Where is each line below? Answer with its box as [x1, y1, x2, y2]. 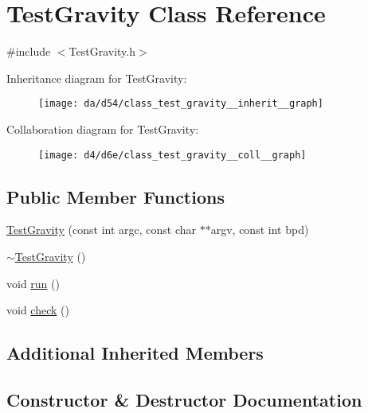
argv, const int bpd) [210, 221, 309, 238]
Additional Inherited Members [6, 341, 264, 365]
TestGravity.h [69, 43, 136, 60]
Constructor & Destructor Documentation [6, 387, 362, 411]
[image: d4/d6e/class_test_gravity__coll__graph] [38, 149, 307, 161]
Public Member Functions [6, 184, 225, 208]
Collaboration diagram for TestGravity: [6, 120, 199, 137]
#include [6, 43, 51, 60]
